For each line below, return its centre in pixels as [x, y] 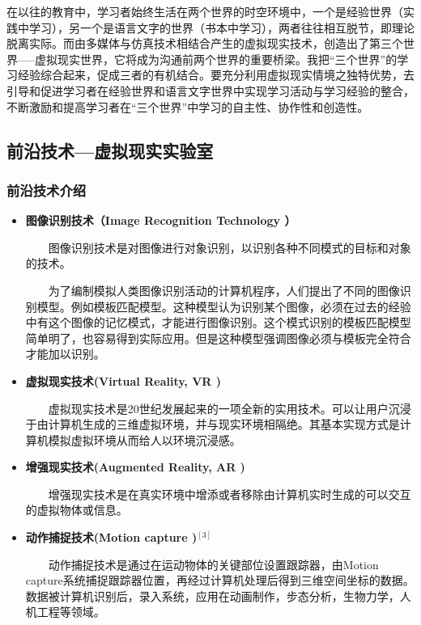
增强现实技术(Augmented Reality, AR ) [135, 467]
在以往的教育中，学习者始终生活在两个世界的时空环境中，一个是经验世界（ [205, 11]
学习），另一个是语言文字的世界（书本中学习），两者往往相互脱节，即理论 [221, 27]
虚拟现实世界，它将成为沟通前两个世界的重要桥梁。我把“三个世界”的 [216, 59]
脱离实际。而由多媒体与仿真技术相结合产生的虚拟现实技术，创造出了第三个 [205, 43]
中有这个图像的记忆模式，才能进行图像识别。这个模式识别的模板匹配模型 [218, 322]
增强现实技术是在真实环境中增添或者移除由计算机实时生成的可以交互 [230, 494]
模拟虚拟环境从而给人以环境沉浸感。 [145, 439]
